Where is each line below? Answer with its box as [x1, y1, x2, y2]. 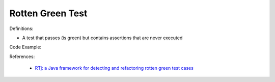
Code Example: [9, 44, 42, 50]
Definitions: [9, 25, 34, 32]
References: [9, 53, 35, 60]
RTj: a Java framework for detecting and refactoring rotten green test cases [35, 65, 194, 71]
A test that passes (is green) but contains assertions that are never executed [22, 35, 183, 41]
